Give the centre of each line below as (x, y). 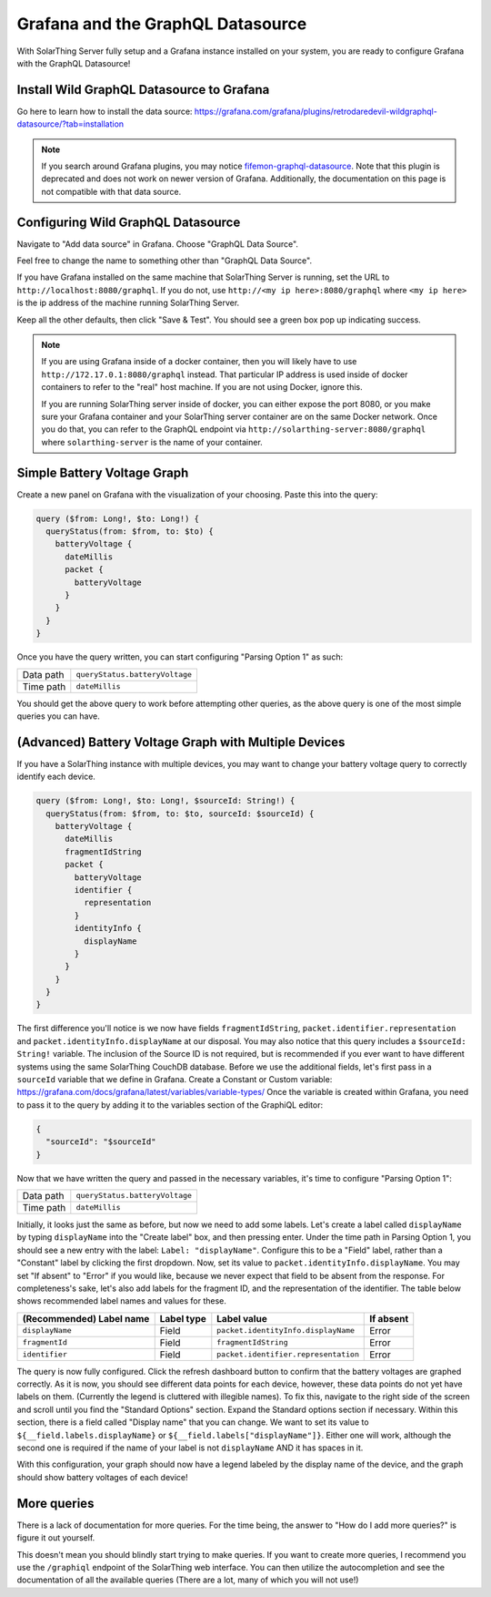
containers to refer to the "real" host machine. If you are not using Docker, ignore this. (202, 387)
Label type (183, 1318)
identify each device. (56, 777)
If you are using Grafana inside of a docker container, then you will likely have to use (199, 362)
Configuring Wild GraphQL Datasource (129, 222)
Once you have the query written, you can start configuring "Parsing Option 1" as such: (180, 657)
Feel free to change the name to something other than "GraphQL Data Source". (165, 261)
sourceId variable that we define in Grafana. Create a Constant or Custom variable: (175, 1080)
